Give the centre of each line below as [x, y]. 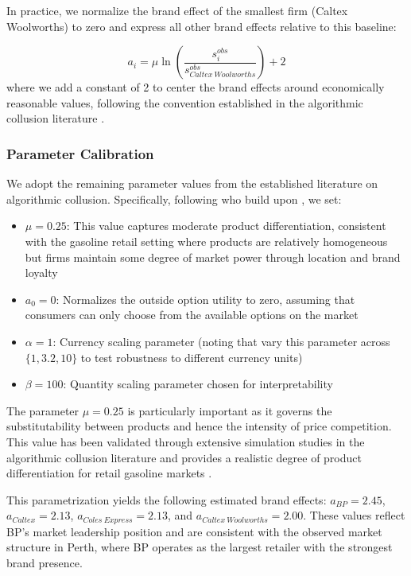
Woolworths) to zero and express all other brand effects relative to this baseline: [202, 26]
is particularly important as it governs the [230, 410]
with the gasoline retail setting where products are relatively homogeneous [206, 241]
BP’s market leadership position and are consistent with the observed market [194, 531]
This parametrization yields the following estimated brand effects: [167, 499]
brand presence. [45, 562]
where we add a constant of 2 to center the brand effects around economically [196, 87]
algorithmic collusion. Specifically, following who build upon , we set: [174, 198]
